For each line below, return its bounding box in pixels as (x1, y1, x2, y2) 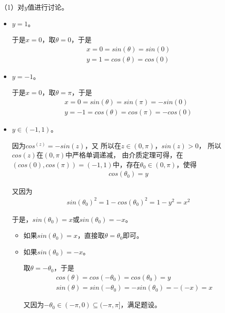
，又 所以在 (85, 140, 121, 150)
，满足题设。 (120, 299, 161, 310)
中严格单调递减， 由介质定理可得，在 (65, 150, 183, 160)
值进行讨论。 (27, 2, 68, 12)
